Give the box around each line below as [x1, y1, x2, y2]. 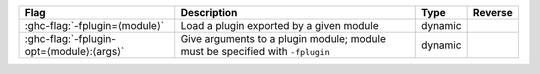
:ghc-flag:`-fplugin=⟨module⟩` [24, 19, 165, 32]
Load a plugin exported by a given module [180, 19, 379, 32]
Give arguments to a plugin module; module [180, 32, 387, 45]
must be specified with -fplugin [180, 45, 330, 58]
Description [180, 6, 238, 19]
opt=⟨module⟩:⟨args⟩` [24, 45, 125, 58]
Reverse [472, 6, 514, 19]
